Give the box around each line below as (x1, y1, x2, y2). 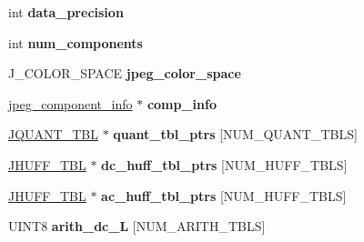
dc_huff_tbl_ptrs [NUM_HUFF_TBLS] (101, 155, 348, 174)
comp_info (147, 94, 217, 113)
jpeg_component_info (8, 94, 133, 113)
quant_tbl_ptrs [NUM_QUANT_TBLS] (113, 125, 358, 144)
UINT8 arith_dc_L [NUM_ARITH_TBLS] (8, 217, 266, 236)
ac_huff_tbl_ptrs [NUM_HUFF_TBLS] (101, 186, 347, 205)
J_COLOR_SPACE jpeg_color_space (8, 64, 241, 83)
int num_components (8, 33, 143, 52)
